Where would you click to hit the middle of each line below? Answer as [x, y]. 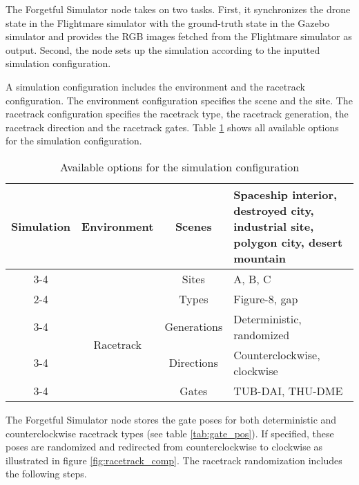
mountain [260, 258]
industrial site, [274, 226]
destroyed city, [274, 210]
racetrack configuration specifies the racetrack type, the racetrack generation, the [177, 114]
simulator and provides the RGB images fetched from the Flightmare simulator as [179, 36]
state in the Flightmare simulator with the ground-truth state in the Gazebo [167, 22]
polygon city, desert [288, 242]
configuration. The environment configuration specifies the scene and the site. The [179, 100]
